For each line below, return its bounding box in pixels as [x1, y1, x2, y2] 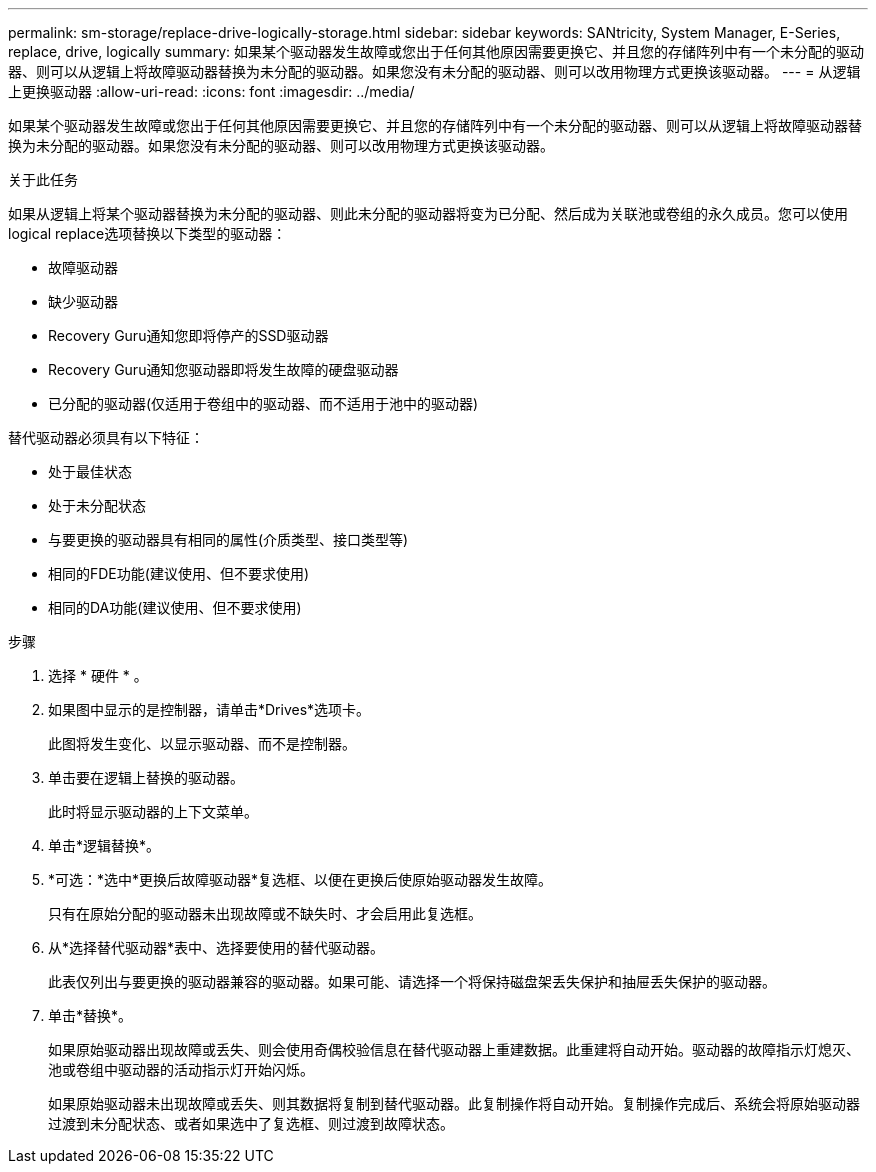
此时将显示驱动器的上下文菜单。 [48, 803, 258, 820]
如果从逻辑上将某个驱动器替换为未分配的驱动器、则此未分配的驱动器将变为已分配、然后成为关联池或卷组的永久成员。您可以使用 [8, 205, 848, 222]
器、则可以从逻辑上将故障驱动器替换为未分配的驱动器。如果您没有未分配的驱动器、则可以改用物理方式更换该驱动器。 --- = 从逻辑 [8, 63, 861, 80]
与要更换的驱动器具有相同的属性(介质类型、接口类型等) [48, 531, 409, 548]
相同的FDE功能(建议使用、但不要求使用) [48, 565, 309, 582]
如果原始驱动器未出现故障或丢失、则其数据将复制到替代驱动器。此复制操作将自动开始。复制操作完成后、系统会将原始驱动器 [48, 1095, 860, 1112]
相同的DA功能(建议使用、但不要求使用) [48, 599, 302, 616]
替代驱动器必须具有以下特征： [8, 429, 204, 446]
